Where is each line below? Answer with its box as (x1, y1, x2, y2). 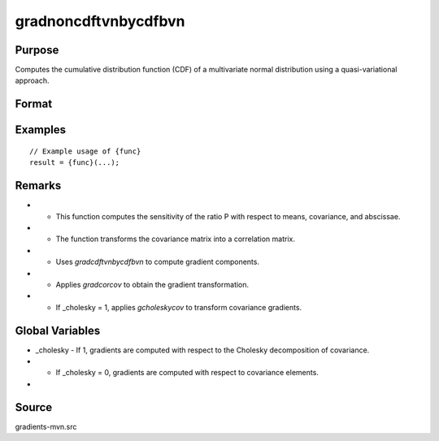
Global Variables (15, 323, 101, 337)
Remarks (15, 179, 62, 192)
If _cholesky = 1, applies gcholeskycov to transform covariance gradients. (55, 302, 302, 312)
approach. (15, 76, 50, 85)
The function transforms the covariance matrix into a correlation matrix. (55, 234, 296, 244)
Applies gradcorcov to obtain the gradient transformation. (55, 279, 250, 289)
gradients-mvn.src (15, 422, 77, 431)
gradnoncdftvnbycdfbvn (15, 12, 186, 30)
